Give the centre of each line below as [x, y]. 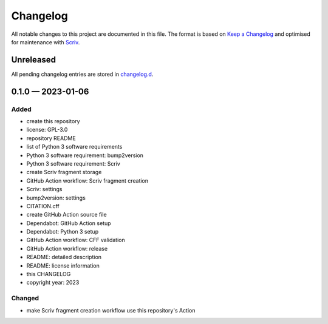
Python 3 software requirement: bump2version [85, 155]
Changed [25, 299]
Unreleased [34, 60]
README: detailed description [64, 257]
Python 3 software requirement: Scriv [73, 163]
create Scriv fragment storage [64, 172]
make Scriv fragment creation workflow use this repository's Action [111, 310]
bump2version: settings [56, 198]
